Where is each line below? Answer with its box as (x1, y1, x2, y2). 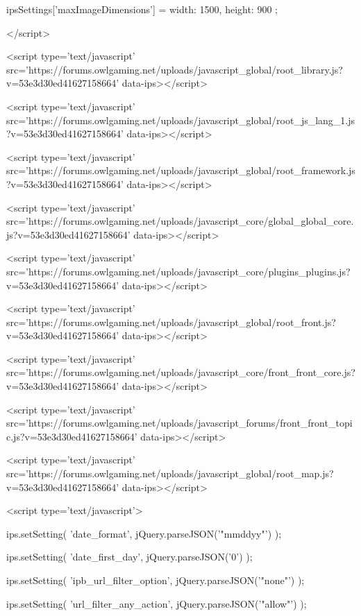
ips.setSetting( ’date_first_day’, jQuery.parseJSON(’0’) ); (6, 549, 253, 564)
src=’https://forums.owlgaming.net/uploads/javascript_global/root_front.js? (6, 314, 336, 329)
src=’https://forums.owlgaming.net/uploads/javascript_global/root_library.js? (6, 62, 343, 76)
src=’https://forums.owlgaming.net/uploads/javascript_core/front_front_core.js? (6, 365, 355, 379)
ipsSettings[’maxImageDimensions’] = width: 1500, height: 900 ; (6, 2, 278, 16)
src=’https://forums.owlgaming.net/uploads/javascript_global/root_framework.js (6, 163, 355, 178)
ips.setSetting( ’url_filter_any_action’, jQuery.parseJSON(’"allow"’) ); (6, 596, 307, 610)
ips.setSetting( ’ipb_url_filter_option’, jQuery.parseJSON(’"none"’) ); (6, 573, 305, 587)
